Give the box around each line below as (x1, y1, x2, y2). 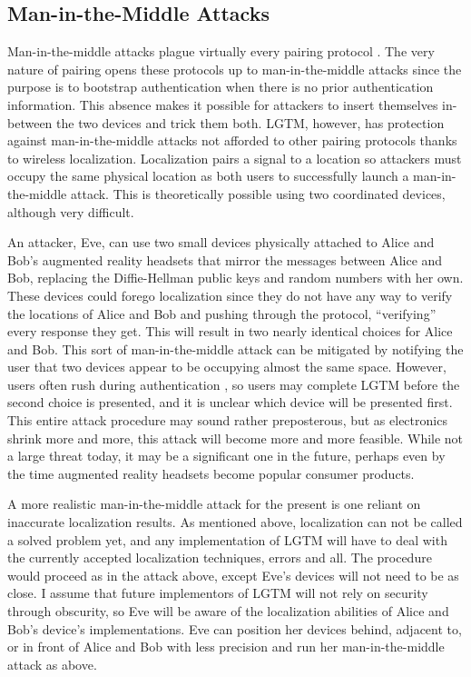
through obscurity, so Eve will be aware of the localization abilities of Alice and (7, 602, 449, 621)
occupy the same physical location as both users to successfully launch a (7, 166, 409, 185)
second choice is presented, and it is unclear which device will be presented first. (7, 393, 453, 412)
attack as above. (7, 654, 97, 673)
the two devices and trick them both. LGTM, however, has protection (56, 113, 445, 132)
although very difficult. (7, 202, 134, 221)
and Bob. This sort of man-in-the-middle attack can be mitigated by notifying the (7, 339, 464, 358)
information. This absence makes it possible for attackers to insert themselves (7, 95, 438, 114)
